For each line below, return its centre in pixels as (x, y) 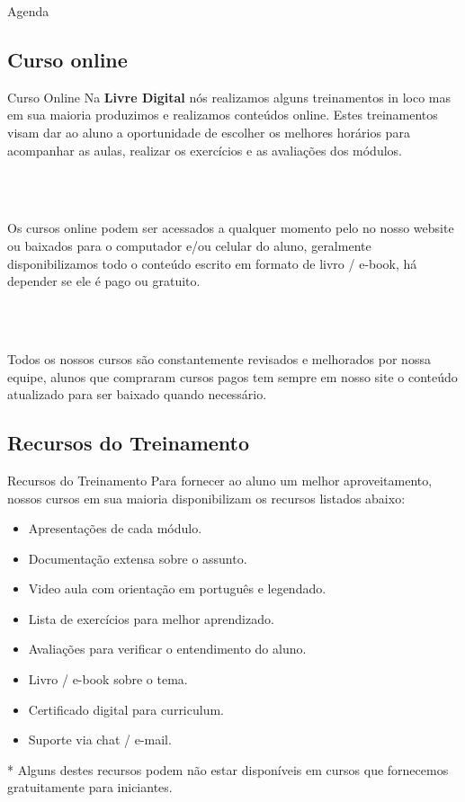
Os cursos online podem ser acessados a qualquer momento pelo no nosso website (231, 228)
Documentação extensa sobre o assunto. (138, 558)
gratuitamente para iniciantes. (90, 787)
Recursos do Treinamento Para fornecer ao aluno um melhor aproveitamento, (220, 480)
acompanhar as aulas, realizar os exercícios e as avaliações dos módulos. (205, 150)
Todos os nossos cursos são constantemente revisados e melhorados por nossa (219, 358)
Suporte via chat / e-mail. (100, 740)
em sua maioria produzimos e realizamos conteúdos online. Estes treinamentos (223, 115)
